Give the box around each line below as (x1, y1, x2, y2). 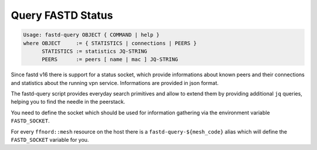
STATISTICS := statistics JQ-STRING (42, 47, 147, 54)
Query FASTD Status (11, 9, 113, 22)
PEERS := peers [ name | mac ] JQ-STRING (42, 56, 178, 63)
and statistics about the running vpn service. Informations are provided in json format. (11, 79, 219, 86)
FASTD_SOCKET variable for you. (11, 137, 89, 144)
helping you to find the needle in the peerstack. (11, 98, 126, 105)
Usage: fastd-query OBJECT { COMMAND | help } (23, 32, 160, 38)
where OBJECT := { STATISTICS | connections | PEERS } (23, 40, 197, 46)
